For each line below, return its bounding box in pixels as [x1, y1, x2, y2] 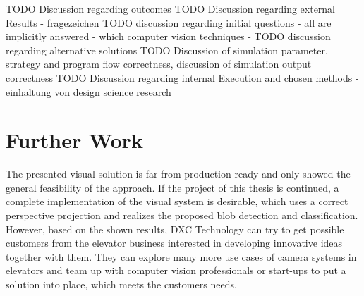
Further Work [6, 125, 143, 154]
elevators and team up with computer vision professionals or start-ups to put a [6, 263, 346, 278]
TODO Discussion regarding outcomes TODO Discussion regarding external [6, 1, 336, 16]
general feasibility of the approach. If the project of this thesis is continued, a [6, 180, 339, 195]
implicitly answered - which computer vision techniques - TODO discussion [6, 29, 331, 44]
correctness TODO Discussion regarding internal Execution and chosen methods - [6, 70, 359, 85]
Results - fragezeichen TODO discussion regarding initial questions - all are [6, 15, 332, 30]
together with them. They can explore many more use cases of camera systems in [6, 249, 357, 264]
